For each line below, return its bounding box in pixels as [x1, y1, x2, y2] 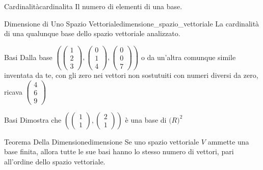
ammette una [207, 136, 249, 147]
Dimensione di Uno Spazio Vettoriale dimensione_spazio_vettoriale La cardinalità [4, 18, 259, 29]
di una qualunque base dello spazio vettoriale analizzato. [4, 28, 180, 39]
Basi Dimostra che [4, 114, 62, 125]
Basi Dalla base [4, 51, 52, 62]
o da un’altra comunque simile [141, 51, 236, 62]
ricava [4, 86, 22, 97]
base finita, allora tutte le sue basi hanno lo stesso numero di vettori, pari [4, 146, 234, 157]
